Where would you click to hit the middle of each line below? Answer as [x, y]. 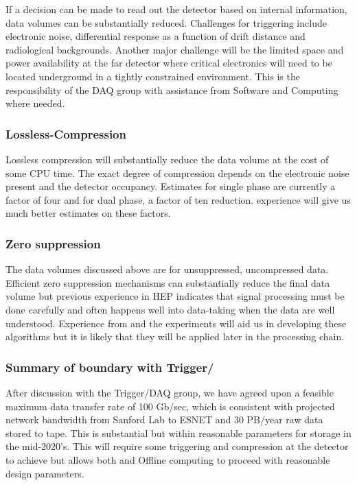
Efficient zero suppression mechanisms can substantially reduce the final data [168, 282]
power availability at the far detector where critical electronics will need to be [169, 63]
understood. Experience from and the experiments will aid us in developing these [176, 323]
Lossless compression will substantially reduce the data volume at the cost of [167, 159]
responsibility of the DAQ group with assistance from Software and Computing [172, 90]
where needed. [35, 103]
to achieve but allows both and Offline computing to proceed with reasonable [168, 459]
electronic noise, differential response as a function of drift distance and [156, 36]
